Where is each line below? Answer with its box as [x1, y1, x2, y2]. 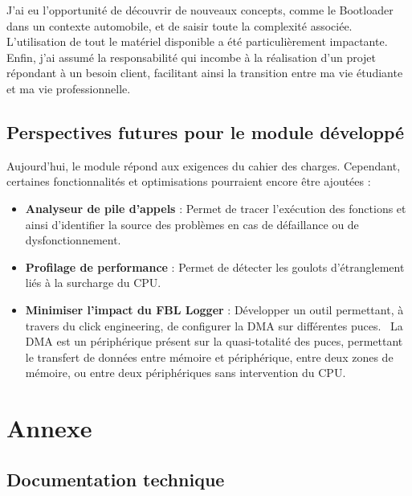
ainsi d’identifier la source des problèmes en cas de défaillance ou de [25, 215, 359, 232]
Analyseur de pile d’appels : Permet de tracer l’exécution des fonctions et [25, 199, 406, 216]
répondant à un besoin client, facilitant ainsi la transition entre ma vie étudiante [6, 64, 403, 81]
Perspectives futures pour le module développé [6, 119, 405, 144]
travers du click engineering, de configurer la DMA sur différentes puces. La [25, 317, 403, 334]
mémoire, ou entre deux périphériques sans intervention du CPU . [25, 364, 346, 381]
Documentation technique [6, 466, 225, 491]
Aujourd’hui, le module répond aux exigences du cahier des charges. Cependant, [6, 157, 401, 174]
